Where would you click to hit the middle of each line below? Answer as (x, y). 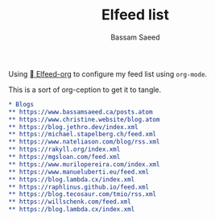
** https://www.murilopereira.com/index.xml (84, 164)
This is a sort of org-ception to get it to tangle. (85, 90)
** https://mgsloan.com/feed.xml (64, 157)
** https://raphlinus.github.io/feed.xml (79, 187)
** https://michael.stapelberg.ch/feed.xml (83, 135)
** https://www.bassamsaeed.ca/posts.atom (81, 112)
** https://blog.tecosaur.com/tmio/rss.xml (83, 194)
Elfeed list (135, 15)
